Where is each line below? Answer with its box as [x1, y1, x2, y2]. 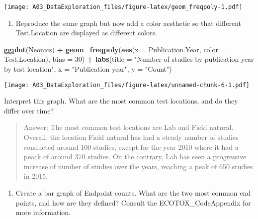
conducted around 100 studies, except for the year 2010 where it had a [23, 141, 239, 152]
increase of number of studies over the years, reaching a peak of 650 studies [23, 161, 253, 171]
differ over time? [4, 105, 54, 115]
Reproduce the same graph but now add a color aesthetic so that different [15, 17, 242, 28]
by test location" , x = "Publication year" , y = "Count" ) [4, 64, 172, 74]
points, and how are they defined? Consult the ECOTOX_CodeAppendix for [15, 197, 251, 208]
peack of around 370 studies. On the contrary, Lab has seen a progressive [23, 151, 247, 162]
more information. [15, 207, 71, 218]
